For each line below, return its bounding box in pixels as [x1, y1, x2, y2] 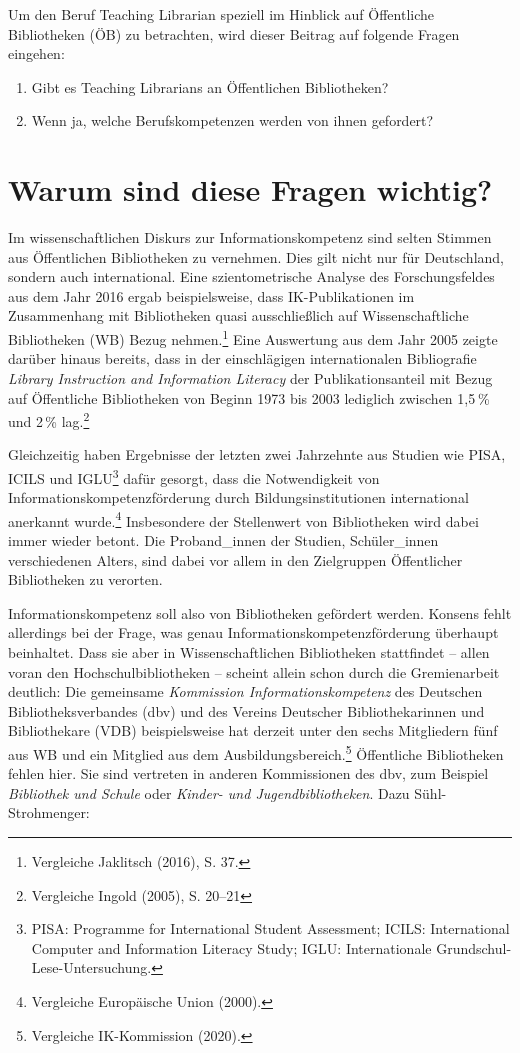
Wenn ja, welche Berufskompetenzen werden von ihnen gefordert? [31, 110, 434, 131]
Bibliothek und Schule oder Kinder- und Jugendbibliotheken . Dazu [8, 782, 410, 803]
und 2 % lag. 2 [8, 408, 90, 431]
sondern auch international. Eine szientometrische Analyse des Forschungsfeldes [8, 266, 495, 287]
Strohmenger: [8, 802, 90, 823]
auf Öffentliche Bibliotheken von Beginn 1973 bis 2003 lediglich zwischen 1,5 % [8, 387, 490, 408]
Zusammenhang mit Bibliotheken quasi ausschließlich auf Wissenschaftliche [8, 305, 469, 326]
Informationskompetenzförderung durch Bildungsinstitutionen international [8, 487, 469, 508]
